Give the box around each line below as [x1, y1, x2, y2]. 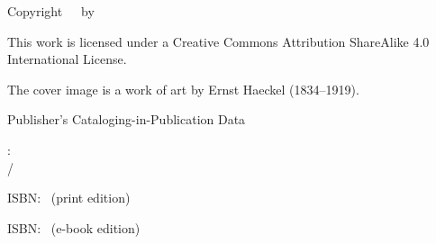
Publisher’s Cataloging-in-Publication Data [7, 110, 246, 129]
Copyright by [7, 2, 95, 20]
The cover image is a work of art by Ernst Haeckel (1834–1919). [7, 79, 359, 98]
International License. [7, 50, 127, 68]
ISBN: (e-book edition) [7, 218, 141, 237]
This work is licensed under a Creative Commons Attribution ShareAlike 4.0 [7, 32, 430, 50]
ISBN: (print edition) [7, 188, 131, 207]
